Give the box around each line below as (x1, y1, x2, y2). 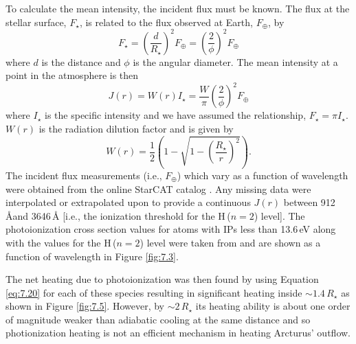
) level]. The (254, 208, 305, 222)
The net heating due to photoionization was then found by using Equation (5, 272, 319, 286)
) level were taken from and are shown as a (140, 235, 321, 249)
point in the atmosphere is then (5, 68, 139, 82)
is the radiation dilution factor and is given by (38, 121, 234, 135)
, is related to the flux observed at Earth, (79, 14, 253, 29)
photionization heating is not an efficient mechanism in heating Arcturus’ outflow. (5, 325, 351, 340)
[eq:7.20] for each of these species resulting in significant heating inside (5, 285, 302, 299)
